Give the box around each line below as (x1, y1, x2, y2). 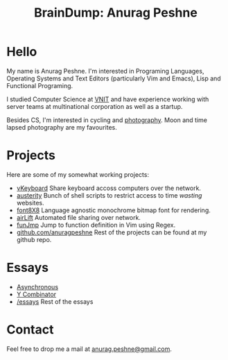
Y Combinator (16, 290, 57, 298)
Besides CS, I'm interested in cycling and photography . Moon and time (6, 116, 207, 124)
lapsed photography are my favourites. (6, 123, 117, 131)
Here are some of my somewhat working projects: (6, 170, 150, 178)
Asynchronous (16, 282, 59, 291)
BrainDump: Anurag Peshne (33, 5, 198, 21)
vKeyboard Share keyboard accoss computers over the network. (16, 184, 202, 192)
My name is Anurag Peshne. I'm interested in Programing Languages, (6, 67, 204, 75)
